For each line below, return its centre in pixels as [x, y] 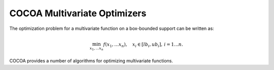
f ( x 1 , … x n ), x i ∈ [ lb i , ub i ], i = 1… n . [143, 45]
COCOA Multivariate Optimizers [78, 13]
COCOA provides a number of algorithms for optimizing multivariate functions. [91, 60]
